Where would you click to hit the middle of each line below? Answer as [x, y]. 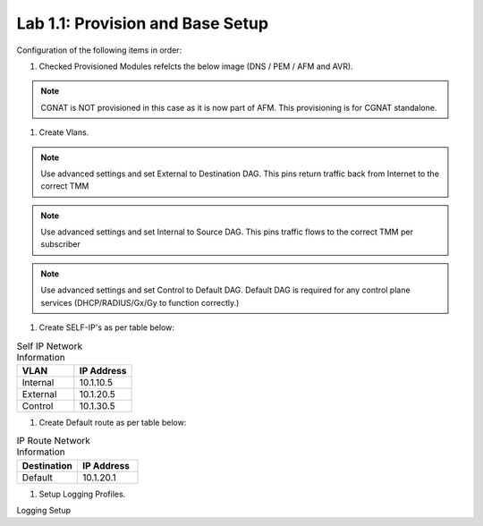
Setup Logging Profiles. [82, 494]
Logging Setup [44, 510]
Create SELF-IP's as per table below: [106, 327]
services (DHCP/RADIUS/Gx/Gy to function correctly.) [140, 302]
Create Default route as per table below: [113, 422]
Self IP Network [50, 346]
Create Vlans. [64, 132]
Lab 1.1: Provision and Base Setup [142, 23]
